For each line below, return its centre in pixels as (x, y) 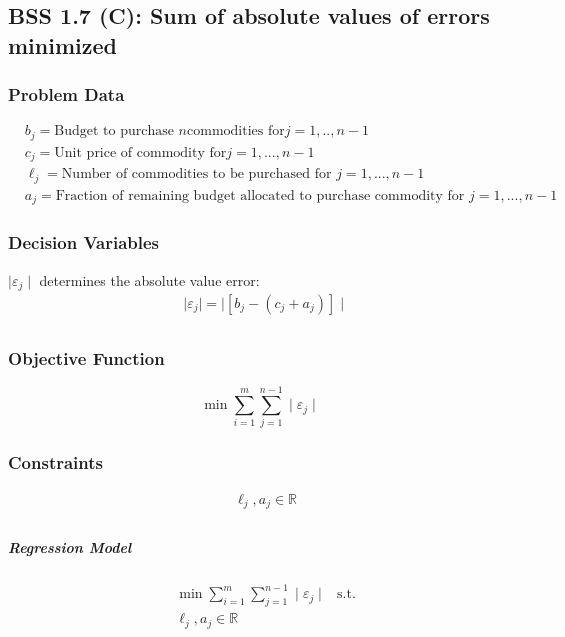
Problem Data (66, 94)
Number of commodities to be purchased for (196, 174)
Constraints (55, 462)
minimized (62, 44)
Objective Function (86, 357)
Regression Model (70, 546)
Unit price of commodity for (140, 152)
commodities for (236, 131)
